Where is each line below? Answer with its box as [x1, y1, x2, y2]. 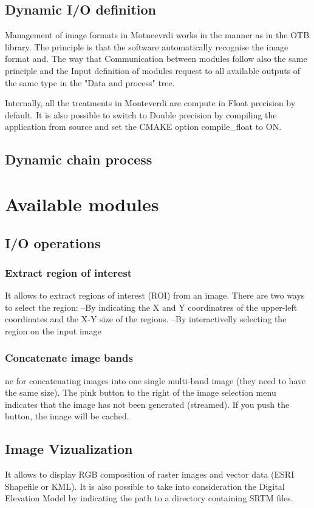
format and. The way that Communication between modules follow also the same [5, 52, 307, 65]
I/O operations [5, 233, 101, 252]
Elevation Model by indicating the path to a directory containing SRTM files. [5, 492, 293, 504]
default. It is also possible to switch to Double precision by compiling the [5, 108, 277, 121]
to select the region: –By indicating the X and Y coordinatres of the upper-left [5, 300, 298, 313]
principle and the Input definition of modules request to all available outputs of [5, 64, 301, 76]
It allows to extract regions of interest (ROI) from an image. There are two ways [5, 289, 305, 302]
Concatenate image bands [5, 350, 133, 365]
